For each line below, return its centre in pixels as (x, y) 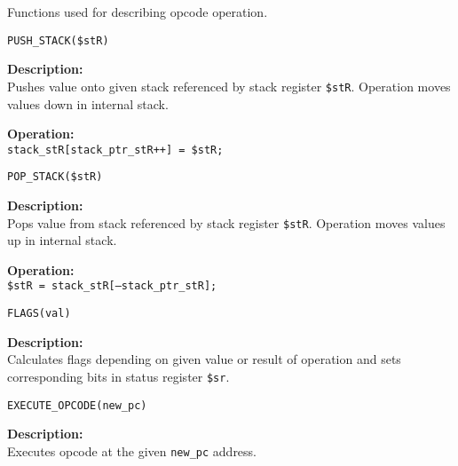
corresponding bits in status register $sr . (118, 376)
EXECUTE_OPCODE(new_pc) (77, 405)
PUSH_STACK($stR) (58, 40)
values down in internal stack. (88, 103)
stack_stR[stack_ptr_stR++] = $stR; (115, 150)
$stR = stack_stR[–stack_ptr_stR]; (112, 286)
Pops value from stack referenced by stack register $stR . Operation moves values (226, 222)
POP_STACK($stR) (55, 177)
